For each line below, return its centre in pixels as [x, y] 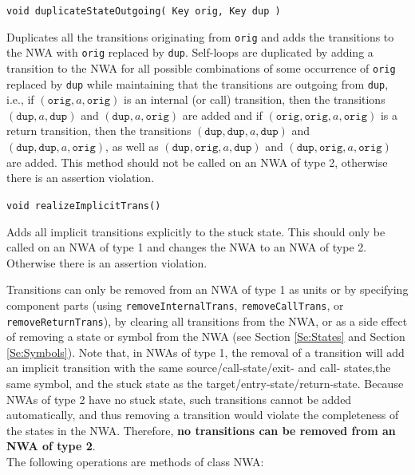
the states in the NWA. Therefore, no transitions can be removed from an [201, 430]
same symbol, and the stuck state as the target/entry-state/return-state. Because [205, 383]
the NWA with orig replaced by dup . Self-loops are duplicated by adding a [190, 52]
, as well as [132, 146]
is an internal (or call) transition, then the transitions [255, 99]
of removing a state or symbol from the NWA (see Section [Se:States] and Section [206, 336]
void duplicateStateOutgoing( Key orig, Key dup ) [144, 11]
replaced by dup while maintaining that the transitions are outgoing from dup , [198, 83]
